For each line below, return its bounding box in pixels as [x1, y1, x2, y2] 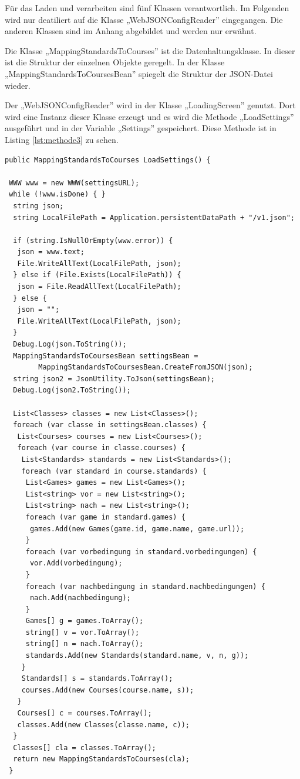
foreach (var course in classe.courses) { [17, 444, 186, 452]
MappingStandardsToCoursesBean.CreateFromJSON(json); [38, 363, 253, 372]
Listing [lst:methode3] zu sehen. [5, 133, 119, 145]
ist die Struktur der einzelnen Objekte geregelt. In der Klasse [5, 56, 225, 68]
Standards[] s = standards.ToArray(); [21, 674, 173, 683]
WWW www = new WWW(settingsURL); [9, 178, 140, 187]
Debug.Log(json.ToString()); [13, 340, 127, 349]
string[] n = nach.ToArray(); [25, 640, 144, 648]
